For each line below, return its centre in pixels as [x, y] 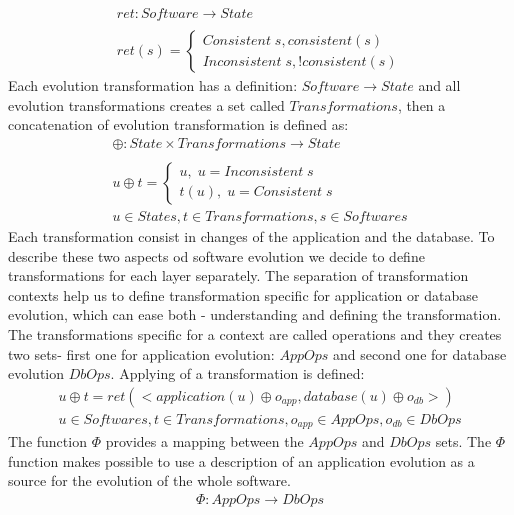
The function [47, 441]
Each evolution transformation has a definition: [153, 85]
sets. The [463, 441]
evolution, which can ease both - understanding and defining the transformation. [255, 314]
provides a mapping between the [204, 441]
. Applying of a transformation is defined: [237, 373]
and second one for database [419, 353]
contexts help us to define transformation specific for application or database [243, 294]
